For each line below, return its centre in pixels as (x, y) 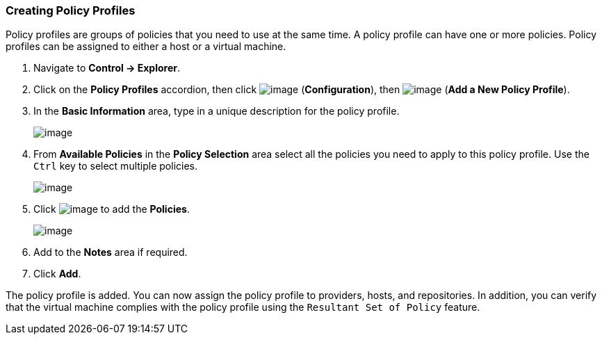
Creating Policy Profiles (71, 10)
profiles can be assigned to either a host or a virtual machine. (146, 47)
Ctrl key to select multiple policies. (116, 166)
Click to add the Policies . (112, 209)
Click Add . (57, 274)
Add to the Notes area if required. (111, 252)
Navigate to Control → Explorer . (107, 68)
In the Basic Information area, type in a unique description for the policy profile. (217, 111)
